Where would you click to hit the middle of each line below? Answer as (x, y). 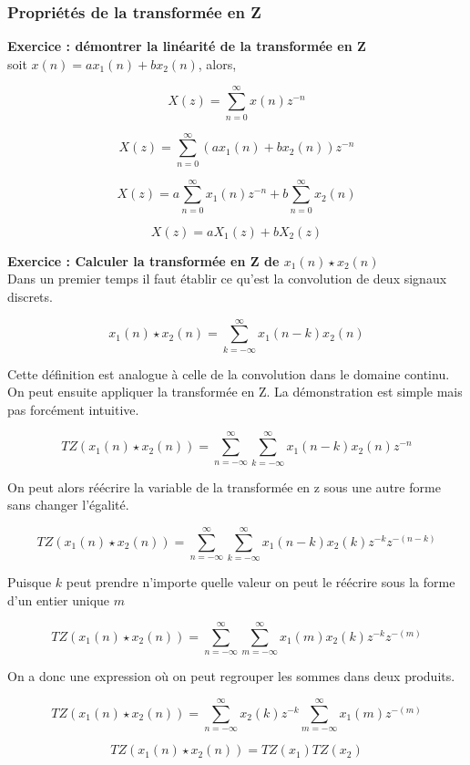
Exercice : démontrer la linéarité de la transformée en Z (187, 46)
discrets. (30, 296)
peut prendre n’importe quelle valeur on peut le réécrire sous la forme (261, 581)
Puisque (30, 581)
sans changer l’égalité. (68, 505)
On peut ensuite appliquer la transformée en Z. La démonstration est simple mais (235, 392)
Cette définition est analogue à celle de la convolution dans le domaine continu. (229, 373)
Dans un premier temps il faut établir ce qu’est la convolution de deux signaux (227, 279)
